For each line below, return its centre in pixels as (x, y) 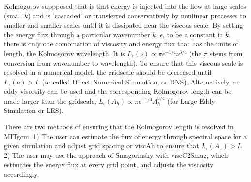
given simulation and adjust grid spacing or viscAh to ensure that (102, 146)
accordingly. (22, 174)
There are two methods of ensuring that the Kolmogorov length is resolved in (119, 126)
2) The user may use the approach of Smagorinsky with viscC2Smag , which (116, 155)
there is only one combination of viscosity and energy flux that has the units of (121, 44)
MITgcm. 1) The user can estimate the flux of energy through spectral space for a (125, 136)
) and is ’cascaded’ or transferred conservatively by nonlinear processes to (137, 15)
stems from (226, 53)
